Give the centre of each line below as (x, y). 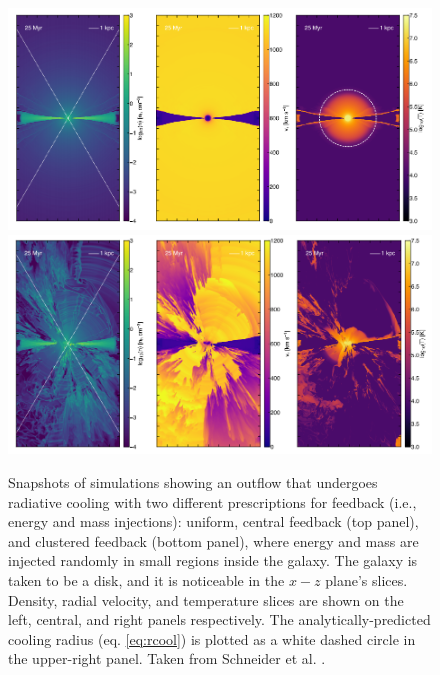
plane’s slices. (366, 579)
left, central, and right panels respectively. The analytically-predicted (219, 619)
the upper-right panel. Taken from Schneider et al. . (167, 658)
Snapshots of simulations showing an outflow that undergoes (193, 481)
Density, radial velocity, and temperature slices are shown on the (206, 599)
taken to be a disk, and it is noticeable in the (146, 579)
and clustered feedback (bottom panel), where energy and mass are (213, 540)
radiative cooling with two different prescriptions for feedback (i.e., (212, 501)
